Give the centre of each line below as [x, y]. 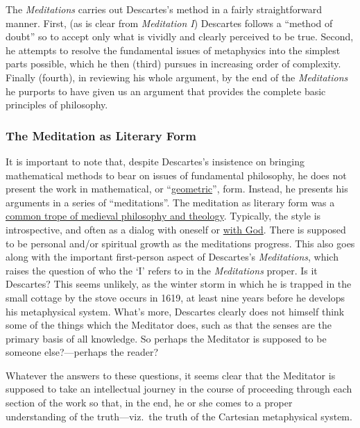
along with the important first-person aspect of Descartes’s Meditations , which [172, 257]
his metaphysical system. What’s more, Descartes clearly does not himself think [175, 311]
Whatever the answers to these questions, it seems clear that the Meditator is [171, 375]
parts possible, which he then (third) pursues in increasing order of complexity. [173, 64]
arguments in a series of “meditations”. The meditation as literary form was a [170, 202]
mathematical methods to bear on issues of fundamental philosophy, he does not [176, 175]
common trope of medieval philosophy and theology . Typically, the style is [163, 216]
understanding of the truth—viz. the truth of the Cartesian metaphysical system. [179, 416]
